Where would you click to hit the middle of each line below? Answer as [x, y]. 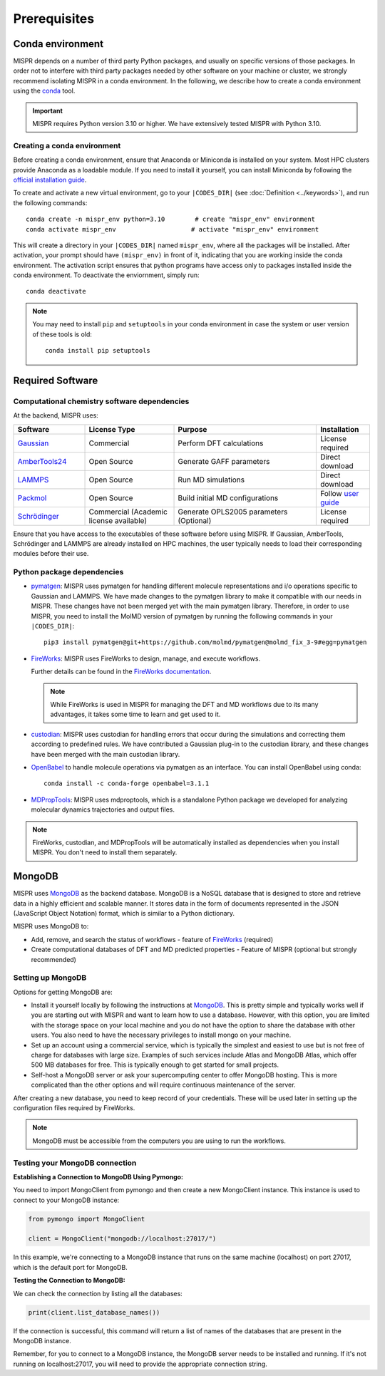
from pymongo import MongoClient [87, 1219]
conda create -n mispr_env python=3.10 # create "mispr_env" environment [171, 219]
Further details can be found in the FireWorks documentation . [121, 672]
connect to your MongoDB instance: [66, 1200]
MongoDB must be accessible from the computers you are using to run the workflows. [159, 1141]
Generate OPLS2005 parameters [233, 512]
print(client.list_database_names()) [94, 1312]
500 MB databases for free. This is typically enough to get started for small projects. [155, 1065]
